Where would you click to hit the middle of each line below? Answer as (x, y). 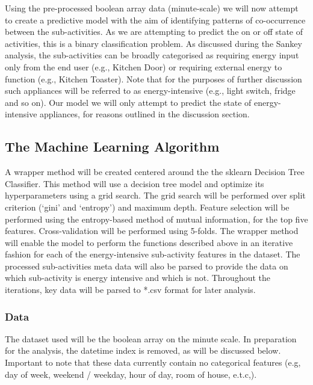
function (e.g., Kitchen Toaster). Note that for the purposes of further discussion (153, 79)
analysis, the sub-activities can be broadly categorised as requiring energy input (152, 55)
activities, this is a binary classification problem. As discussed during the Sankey (153, 43)
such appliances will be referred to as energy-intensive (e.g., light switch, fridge (150, 91)
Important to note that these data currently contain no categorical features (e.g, (153, 362)
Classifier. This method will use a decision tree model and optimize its (135, 183)
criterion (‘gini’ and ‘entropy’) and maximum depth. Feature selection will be (147, 207)
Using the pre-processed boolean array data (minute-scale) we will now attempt (152, 8)
